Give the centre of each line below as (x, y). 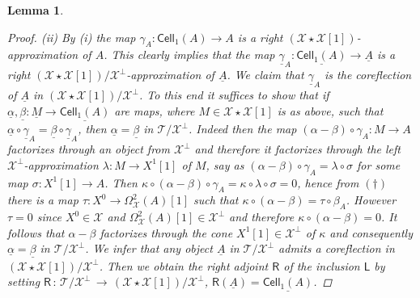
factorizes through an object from (89, 149)
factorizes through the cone (166, 232)
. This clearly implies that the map (189, 55)
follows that (36, 232)
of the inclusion (322, 265)
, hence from (328, 182)
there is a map (43, 200)
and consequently (371, 232)
